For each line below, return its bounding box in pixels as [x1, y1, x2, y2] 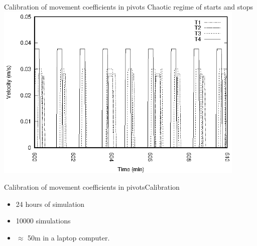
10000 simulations [16, 215, 71, 226]
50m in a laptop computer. [28, 232, 110, 242]
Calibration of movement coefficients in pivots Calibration [4, 182, 180, 192]
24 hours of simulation [16, 198, 85, 209]
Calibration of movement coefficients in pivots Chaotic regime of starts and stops [4, 2, 253, 12]
